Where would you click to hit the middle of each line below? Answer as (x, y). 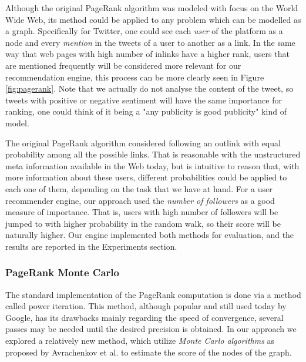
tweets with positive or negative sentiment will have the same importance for (144, 100)
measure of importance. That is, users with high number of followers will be (142, 212)
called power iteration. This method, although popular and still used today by (146, 306)
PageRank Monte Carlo (62, 272)
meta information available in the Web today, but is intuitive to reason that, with (152, 165)
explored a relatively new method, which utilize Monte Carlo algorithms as (140, 341)
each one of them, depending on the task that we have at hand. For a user (139, 188)
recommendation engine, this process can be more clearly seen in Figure (135, 77)
